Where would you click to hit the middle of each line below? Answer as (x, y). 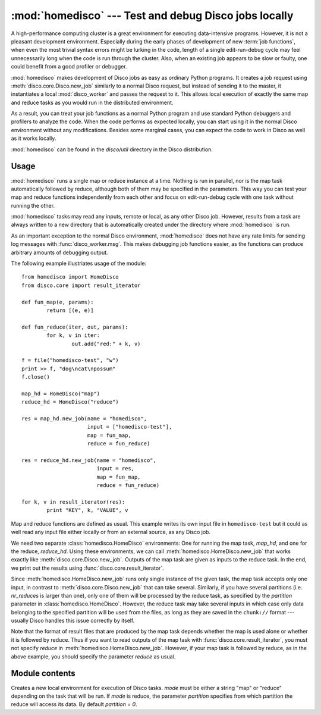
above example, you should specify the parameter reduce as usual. (93, 656)
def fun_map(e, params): (58, 302)
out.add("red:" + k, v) (106, 344)
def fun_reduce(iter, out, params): (75, 327)
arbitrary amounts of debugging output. (59, 252)
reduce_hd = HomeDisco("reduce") (70, 402)
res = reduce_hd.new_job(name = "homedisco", (89, 460)
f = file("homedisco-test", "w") (70, 360)
